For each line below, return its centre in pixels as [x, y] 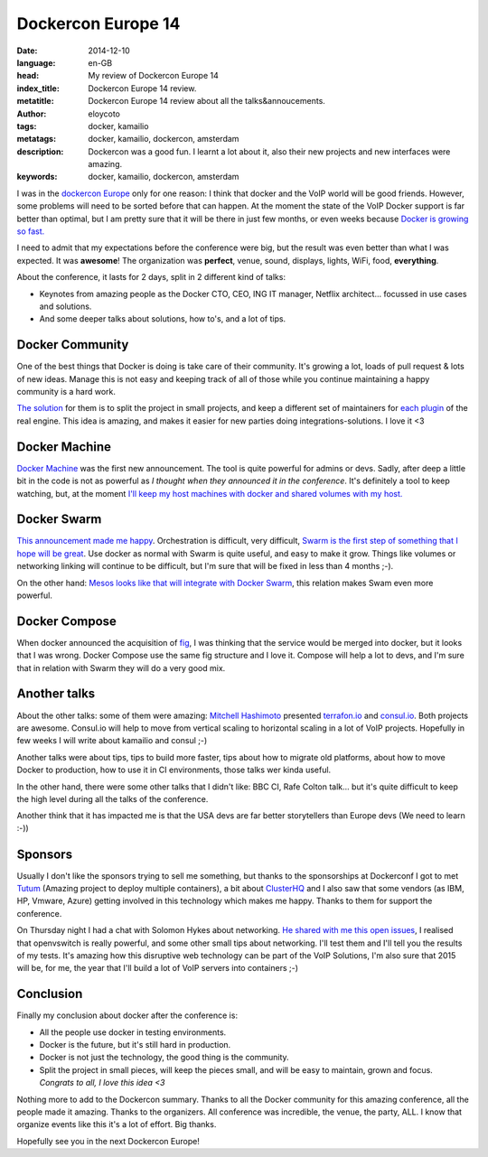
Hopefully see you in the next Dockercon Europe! [108, 1141]
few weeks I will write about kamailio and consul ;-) [112, 741]
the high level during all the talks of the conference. [113, 798]
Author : [32, 114]
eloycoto [104, 114]
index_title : [38, 88]
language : [36, 62]
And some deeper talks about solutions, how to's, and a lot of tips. [163, 319]
